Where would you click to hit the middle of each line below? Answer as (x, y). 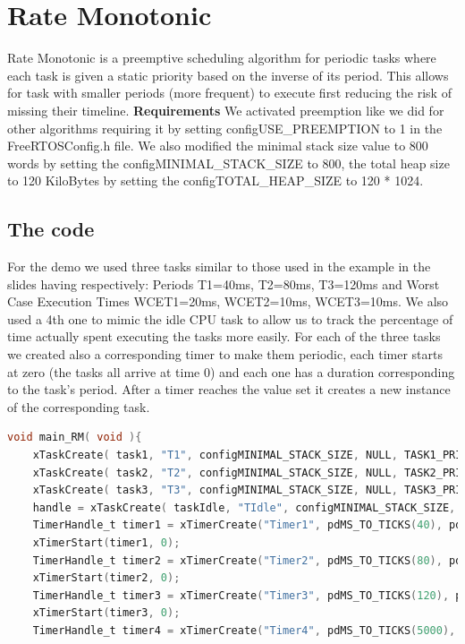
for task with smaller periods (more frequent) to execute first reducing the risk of (229, 93)
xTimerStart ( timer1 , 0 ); (106, 542)
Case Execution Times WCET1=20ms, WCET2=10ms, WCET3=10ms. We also (228, 301)
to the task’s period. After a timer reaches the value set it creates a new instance (229, 389)
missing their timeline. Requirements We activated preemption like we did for (226, 110)
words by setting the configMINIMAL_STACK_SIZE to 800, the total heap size (228, 163)
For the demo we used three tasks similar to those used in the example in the (219, 266)
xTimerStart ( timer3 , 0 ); (106, 613)
